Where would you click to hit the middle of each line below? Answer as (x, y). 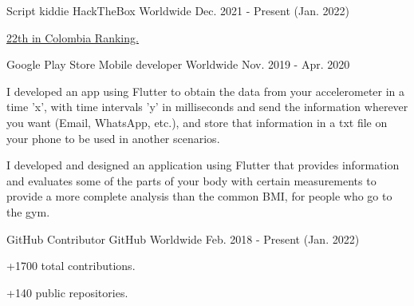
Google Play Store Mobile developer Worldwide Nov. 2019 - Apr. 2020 (178, 64)
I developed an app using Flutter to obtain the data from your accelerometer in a (206, 91)
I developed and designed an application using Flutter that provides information (203, 165)
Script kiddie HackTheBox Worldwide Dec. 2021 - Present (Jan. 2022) (178, 10)
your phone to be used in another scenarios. (113, 138)
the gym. (28, 211)
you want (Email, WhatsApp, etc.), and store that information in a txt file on (197, 122)
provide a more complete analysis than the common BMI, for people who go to (199, 196)
